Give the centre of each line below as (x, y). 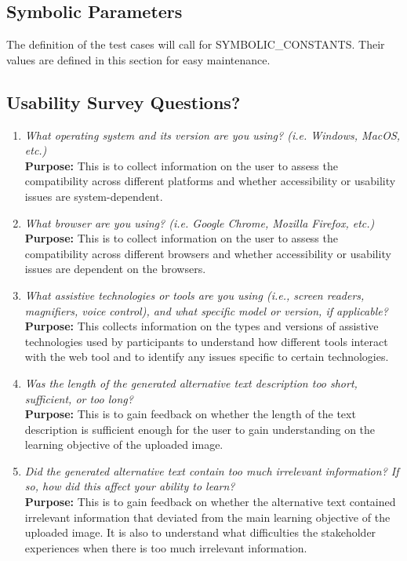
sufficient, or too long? (79, 398)
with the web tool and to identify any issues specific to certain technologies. (207, 357)
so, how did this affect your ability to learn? (130, 486)
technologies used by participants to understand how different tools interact (206, 341)
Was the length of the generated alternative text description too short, (191, 382)
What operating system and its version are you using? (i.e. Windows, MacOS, (213, 135)
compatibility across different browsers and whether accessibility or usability (208, 253)
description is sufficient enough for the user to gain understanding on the (200, 429)
